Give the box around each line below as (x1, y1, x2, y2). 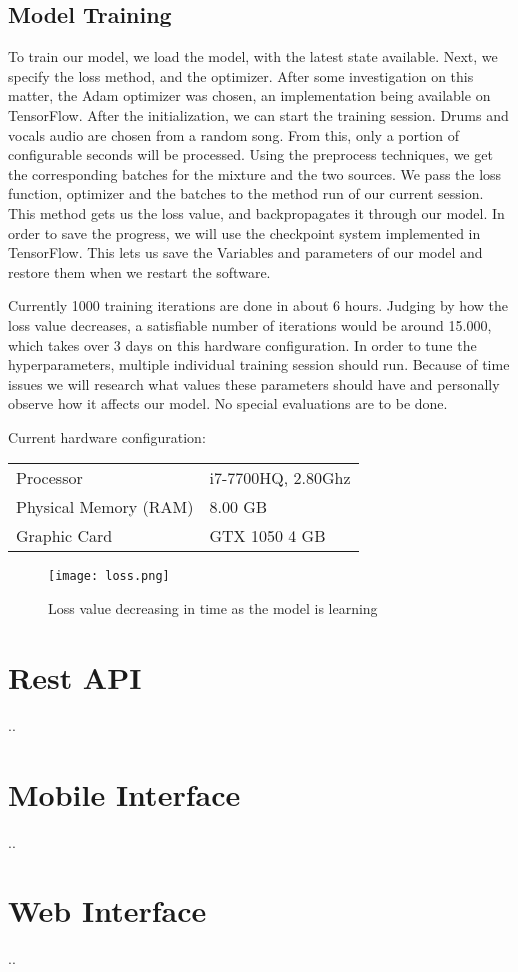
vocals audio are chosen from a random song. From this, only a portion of (8, 124, 460, 145)
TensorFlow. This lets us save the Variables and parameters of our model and (8, 242, 483, 263)
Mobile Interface (8, 773, 241, 814)
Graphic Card (16, 524, 113, 548)
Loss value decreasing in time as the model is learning (48, 598, 378, 619)
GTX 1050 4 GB (209, 524, 326, 548)
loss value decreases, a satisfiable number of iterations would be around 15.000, (8, 314, 492, 335)
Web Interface (8, 890, 207, 931)
